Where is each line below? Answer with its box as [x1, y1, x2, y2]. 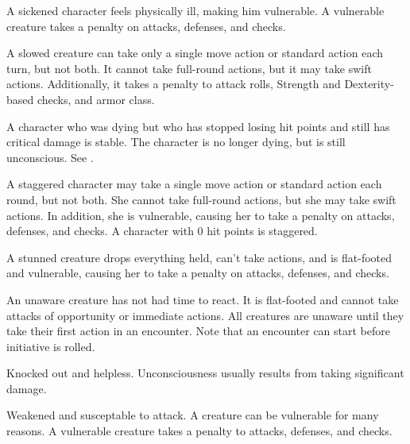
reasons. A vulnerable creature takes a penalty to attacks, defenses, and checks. [6, 423, 393, 439]
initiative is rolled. [6, 338, 95, 354]
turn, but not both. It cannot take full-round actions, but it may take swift [6, 60, 372, 76]
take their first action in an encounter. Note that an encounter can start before [6, 322, 390, 339]
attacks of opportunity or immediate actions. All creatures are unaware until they [6, 307, 404, 323]
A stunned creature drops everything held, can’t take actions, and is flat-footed [6, 249, 393, 265]
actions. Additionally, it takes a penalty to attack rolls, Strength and [6, 75, 341, 92]
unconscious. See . [6, 149, 94, 165]
